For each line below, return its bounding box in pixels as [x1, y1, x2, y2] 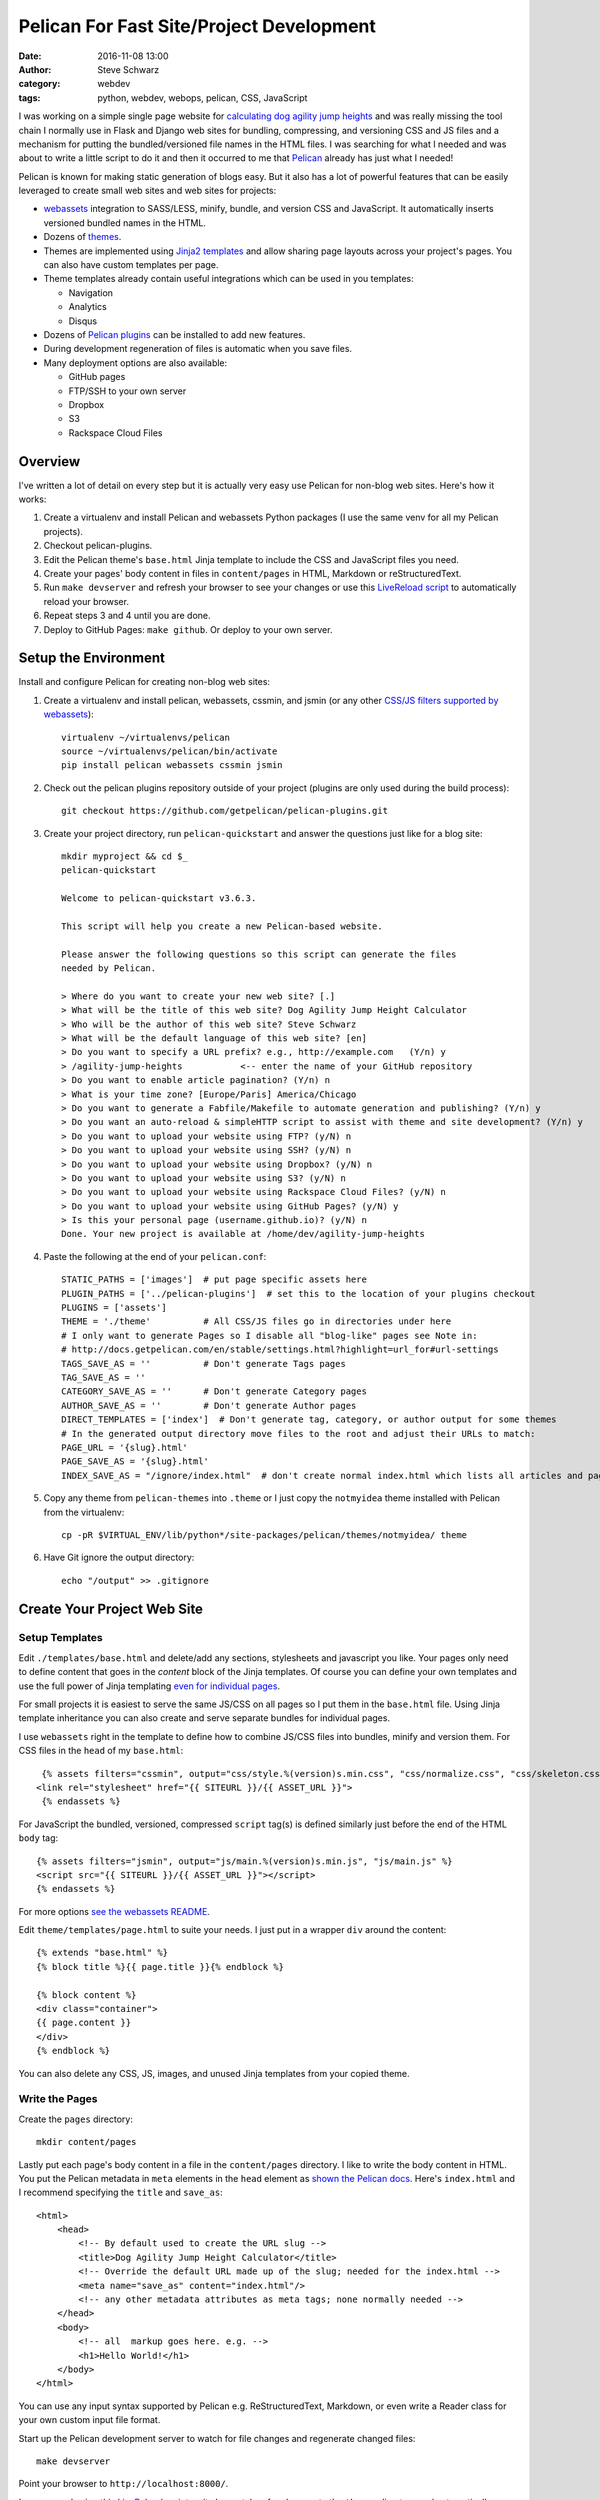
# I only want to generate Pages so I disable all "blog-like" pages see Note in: [61, 1330, 478, 1341]
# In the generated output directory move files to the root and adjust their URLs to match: [61, 1428, 536, 1439]
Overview [18, 453, 81, 470]
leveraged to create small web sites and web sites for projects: [18, 185, 277, 197]
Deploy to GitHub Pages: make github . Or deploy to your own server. [43, 623, 333, 635]
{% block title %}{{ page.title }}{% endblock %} [36, 1961, 285, 1972]
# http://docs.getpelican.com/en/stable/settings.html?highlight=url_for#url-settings [61, 1344, 499, 1355]
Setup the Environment [18, 650, 165, 667]
